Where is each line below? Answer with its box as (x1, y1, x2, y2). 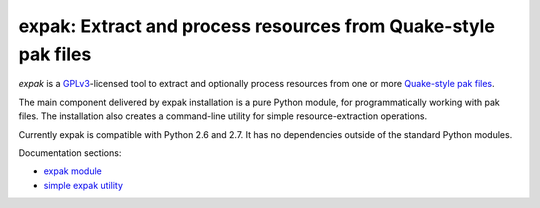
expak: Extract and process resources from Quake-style (18, 15, 495, 37)
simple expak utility (43, 179, 124, 191)
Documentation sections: (18, 146, 122, 159)
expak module (43, 165, 102, 177)
